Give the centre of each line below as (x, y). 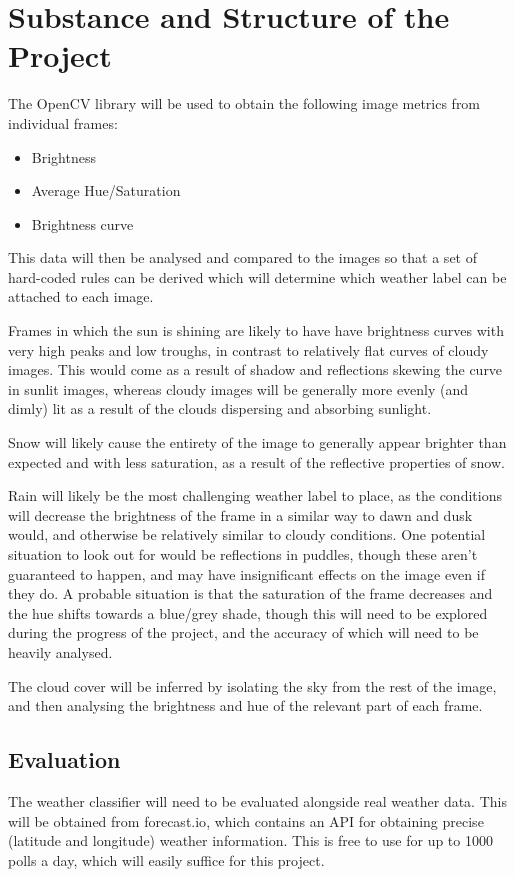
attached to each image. (81, 296)
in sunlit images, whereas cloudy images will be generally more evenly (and (238, 388)
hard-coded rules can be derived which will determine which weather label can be (257, 276)
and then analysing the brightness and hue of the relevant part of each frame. (245, 705)
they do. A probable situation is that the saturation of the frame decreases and (250, 593)
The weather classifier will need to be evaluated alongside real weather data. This (257, 800)
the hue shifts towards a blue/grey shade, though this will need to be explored (248, 612)
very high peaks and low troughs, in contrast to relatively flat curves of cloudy (248, 349)
